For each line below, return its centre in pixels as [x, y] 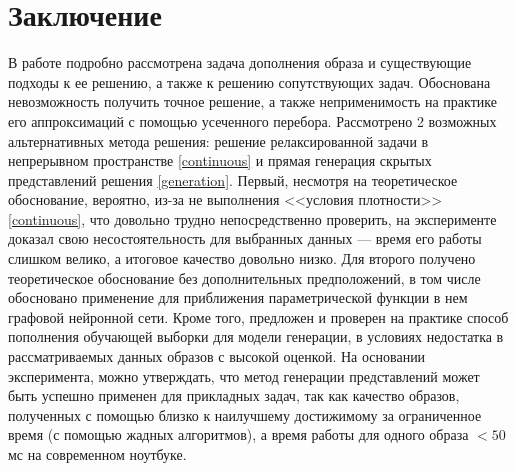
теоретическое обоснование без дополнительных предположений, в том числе [244, 277]
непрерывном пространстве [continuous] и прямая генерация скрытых [220, 160]
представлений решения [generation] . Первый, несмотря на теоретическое [233, 179]
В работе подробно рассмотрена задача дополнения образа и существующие [240, 62]
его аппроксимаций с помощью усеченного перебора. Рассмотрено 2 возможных [252, 120]
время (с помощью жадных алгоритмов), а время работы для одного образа [238, 434]
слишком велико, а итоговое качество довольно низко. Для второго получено [242, 258]
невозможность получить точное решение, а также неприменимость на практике [252, 101]
